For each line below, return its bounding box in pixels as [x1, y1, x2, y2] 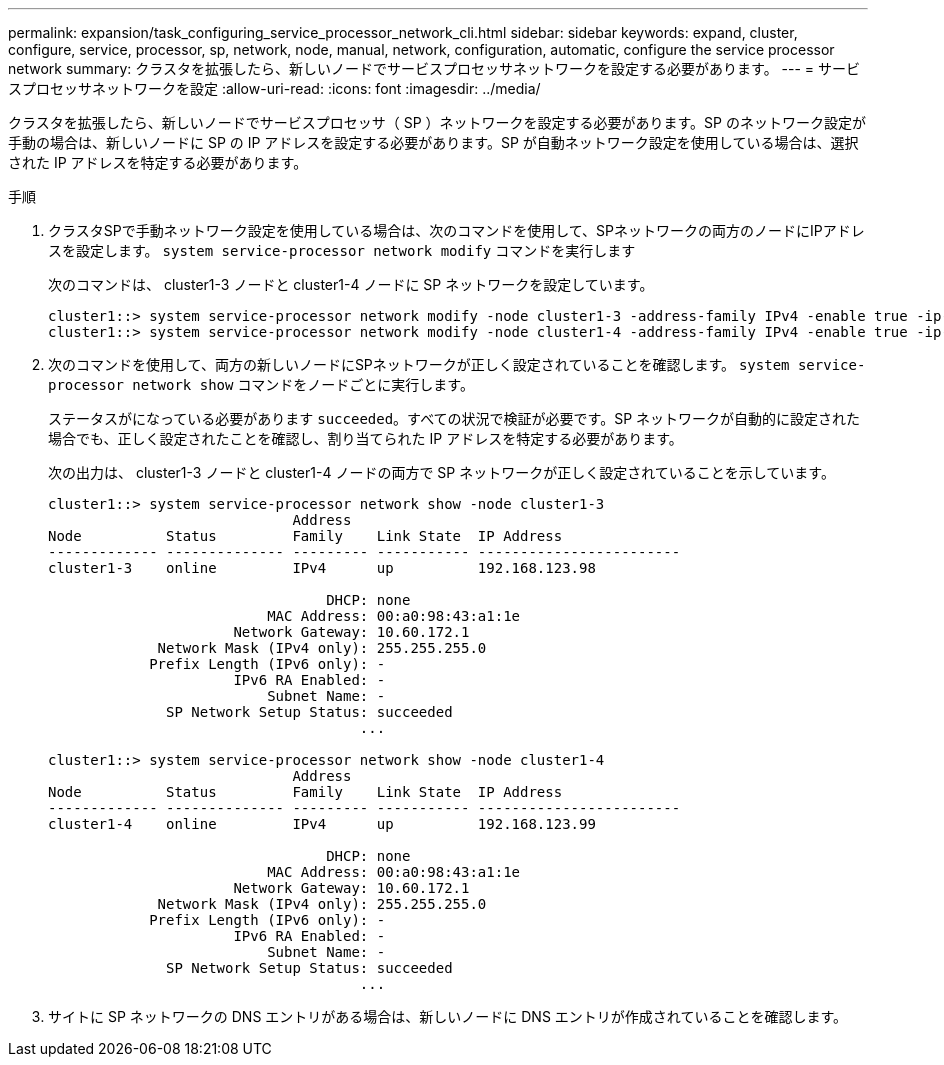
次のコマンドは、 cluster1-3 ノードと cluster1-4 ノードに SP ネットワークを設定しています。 [48, 276, 654, 293]
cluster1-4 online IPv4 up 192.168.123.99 [48, 816, 596, 832]
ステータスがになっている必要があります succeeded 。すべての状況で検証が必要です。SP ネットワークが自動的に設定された [48, 410, 861, 427]
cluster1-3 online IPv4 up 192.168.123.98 [48, 560, 596, 576]
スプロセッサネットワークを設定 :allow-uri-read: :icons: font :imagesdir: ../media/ [8, 80, 541, 97]
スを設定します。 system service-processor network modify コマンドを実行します [48, 242, 636, 259]
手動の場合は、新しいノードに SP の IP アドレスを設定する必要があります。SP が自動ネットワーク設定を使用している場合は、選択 [8, 134, 859, 151]
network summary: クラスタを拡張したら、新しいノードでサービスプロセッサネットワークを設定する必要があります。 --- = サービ [8, 60, 861, 77]
